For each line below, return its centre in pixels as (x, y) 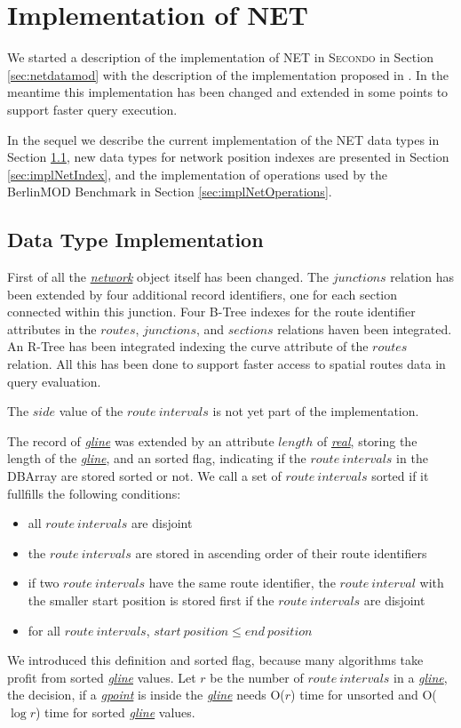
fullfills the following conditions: (94, 493)
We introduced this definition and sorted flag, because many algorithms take (215, 660)
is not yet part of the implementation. (316, 411)
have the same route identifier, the (242, 583)
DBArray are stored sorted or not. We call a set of (144, 476)
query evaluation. (54, 381)
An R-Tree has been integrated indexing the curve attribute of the (188, 346)
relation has (422, 277)
